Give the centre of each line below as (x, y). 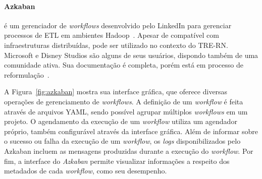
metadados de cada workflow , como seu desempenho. (86, 171)
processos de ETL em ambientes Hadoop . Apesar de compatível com (112, 35)
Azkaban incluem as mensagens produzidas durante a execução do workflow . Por (129, 151)
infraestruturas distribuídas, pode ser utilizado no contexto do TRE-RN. (116, 45)
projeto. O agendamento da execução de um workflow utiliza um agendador (121, 121)
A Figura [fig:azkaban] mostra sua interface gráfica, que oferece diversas (116, 92)
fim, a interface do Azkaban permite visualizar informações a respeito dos (117, 161)
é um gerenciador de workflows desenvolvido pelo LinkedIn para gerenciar (118, 25)
